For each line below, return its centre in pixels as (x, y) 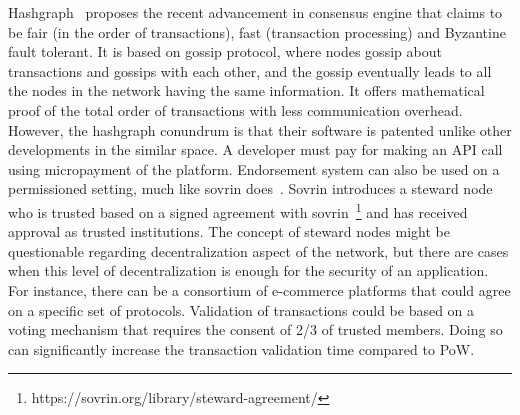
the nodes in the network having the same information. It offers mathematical (246, 90)
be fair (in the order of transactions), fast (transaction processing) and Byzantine (257, 31)
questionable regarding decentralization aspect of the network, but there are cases (258, 250)
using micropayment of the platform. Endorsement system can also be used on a (254, 168)
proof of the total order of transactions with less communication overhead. (235, 109)
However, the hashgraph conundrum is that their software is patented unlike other (260, 129)
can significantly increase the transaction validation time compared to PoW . (241, 348)
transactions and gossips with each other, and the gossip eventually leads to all (250, 70)
